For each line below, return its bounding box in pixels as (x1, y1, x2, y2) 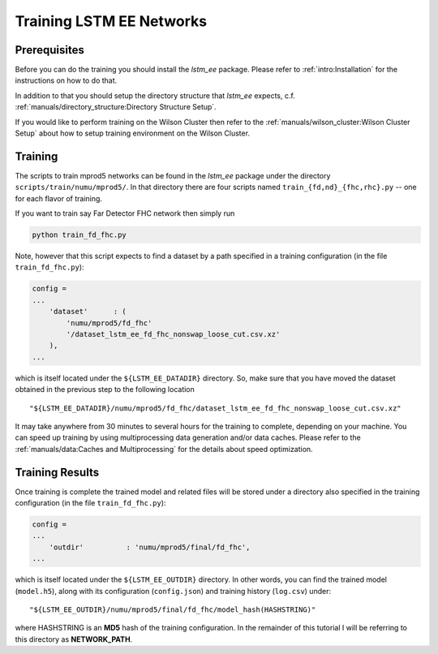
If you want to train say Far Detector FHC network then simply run (15, 209, 235, 218)
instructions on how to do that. (15, 75, 118, 85)
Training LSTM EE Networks (15, 12, 207, 30)
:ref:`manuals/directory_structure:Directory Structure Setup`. (15, 102, 217, 112)
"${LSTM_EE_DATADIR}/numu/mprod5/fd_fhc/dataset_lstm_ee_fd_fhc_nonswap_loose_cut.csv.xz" (29, 403, 401, 413)
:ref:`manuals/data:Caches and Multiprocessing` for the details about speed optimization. (15, 444, 313, 454)
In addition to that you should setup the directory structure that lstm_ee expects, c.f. (15, 90, 295, 101)
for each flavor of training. (15, 193, 103, 203)
